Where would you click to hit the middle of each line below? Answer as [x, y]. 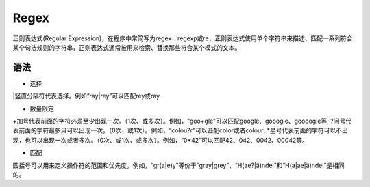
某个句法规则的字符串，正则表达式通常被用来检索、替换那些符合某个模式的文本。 [127, 47]
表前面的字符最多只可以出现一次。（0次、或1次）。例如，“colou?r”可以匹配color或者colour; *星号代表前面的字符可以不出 [181, 130]
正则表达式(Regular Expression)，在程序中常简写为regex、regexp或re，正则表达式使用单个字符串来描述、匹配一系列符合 [183, 38]
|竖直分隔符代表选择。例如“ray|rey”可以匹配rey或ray [86, 96]
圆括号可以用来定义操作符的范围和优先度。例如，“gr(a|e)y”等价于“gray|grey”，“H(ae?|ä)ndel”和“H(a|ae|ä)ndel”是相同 [179, 165]
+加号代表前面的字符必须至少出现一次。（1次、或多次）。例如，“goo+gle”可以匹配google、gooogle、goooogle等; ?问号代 [182, 121]
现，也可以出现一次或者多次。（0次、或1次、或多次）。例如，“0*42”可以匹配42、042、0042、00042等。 [160, 140]
